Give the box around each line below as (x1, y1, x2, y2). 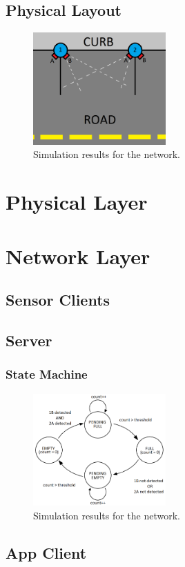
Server (6, 329, 52, 350)
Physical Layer (6, 188, 148, 216)
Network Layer (6, 241, 150, 270)
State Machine (6, 366, 88, 383)
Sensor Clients (6, 289, 110, 310)
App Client (6, 541, 87, 563)
